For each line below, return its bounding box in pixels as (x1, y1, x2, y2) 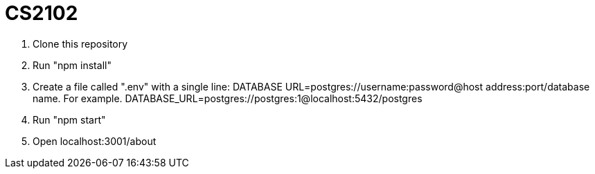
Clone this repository (33, 37, 128, 50)
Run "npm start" (33, 113, 106, 126)
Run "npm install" (33, 59, 112, 71)
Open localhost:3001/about (33, 135, 157, 147)
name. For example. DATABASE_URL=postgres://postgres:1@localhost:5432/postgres (33, 92, 423, 104)
